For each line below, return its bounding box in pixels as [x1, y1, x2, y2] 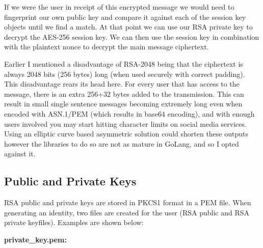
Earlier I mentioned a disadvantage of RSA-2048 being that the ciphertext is [4, 58, 243, 69]
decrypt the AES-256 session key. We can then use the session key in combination [4, 31, 259, 42]
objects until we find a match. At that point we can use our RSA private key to [4, 21, 253, 32]
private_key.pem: [4, 234, 67, 244]
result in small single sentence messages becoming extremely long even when [4, 98, 243, 109]
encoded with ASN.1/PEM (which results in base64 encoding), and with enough [4, 108, 255, 119]
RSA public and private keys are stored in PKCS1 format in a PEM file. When [4, 197, 251, 208]
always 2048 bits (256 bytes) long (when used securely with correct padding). [4, 68, 245, 79]
